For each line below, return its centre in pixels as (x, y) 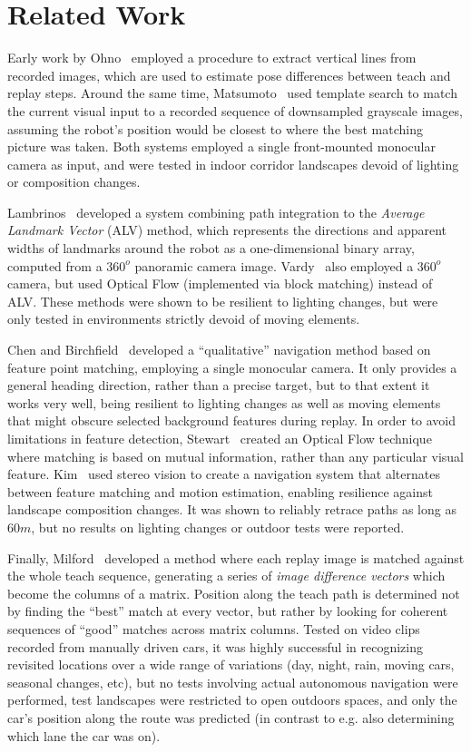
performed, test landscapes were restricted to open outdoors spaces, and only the (232, 700)
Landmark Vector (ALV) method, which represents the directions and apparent (227, 230)
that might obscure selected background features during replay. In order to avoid (232, 420)
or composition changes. (74, 182)
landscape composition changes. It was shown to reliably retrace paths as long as (232, 509)
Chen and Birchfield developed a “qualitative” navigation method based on (219, 350)
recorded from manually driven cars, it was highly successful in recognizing (215, 646)
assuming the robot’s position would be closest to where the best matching (215, 128)
